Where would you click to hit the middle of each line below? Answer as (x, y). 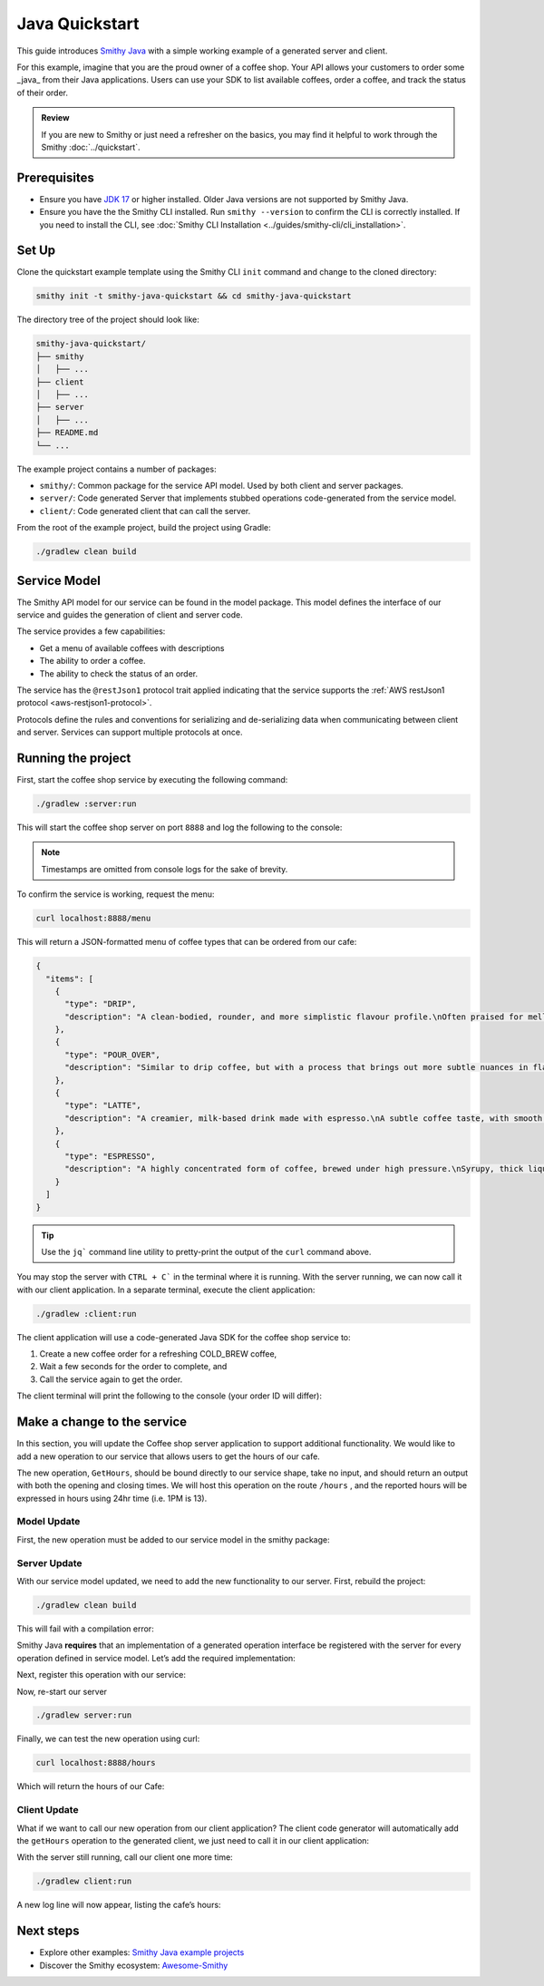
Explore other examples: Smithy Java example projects (142, 1952)
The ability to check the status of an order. (119, 673)
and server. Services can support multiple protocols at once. (130, 732)
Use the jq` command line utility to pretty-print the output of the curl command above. (206, 1251)
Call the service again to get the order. (111, 1379)
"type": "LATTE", (103, 1105)
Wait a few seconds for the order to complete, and (133, 1367)
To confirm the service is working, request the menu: (116, 894)
